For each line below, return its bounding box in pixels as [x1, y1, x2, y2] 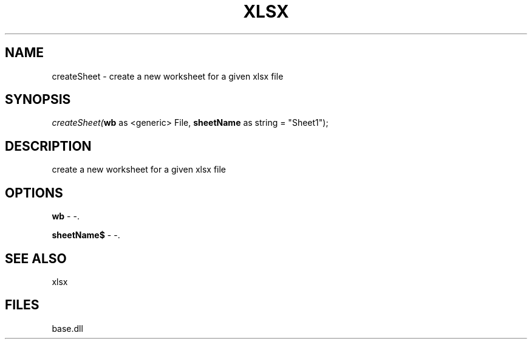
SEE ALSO [5, 250, 67, 266]
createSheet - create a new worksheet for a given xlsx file [52, 71, 284, 81]
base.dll [52, 323, 83, 334]
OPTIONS [5, 185, 63, 201]
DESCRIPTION [5, 138, 92, 154]
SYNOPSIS [5, 92, 71, 108]
